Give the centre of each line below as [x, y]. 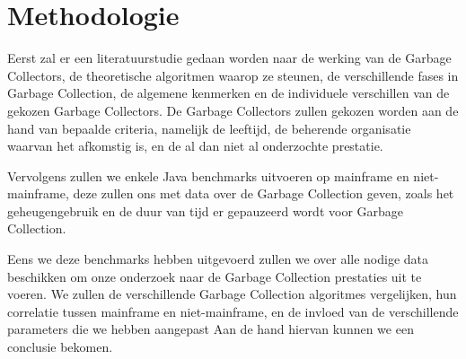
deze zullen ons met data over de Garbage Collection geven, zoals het [264, 193]
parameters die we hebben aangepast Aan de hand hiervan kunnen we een [211, 329]
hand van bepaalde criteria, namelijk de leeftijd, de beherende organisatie [209, 128]
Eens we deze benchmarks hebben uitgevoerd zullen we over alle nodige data [218, 259]
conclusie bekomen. [60, 347]
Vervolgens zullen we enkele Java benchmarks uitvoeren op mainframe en [208, 175]
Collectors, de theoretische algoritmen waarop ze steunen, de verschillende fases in [233, 75]
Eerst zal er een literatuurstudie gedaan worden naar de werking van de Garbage [229, 58]
